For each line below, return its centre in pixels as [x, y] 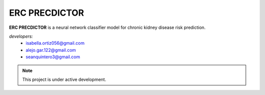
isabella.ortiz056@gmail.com [55, 43]
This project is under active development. [64, 79]
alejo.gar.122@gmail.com [51, 50]
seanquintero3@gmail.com [53, 57]
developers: [21, 36]
